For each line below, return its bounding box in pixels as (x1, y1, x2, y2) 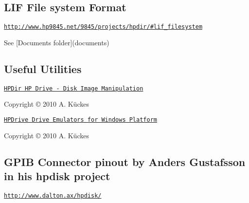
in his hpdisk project (4, 168, 110, 183)
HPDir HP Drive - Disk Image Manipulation (4, 85, 143, 92)
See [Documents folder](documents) (4, 37, 109, 47)
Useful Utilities (4, 61, 82, 76)
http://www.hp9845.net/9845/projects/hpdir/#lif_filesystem (4, 23, 203, 31)
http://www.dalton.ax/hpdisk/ (4, 192, 102, 199)
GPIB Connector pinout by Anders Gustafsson (4, 154, 246, 169)
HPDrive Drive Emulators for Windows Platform (4, 116, 157, 123)
